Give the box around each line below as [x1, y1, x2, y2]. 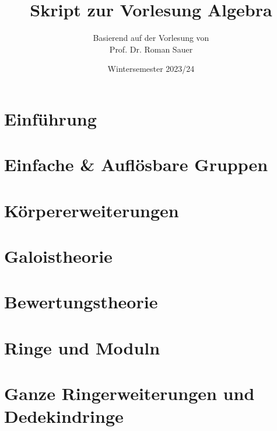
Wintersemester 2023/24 [107, 62, 195, 75]
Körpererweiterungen [4, 198, 179, 222]
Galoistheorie [4, 244, 113, 268]
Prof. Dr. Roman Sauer [109, 43, 193, 55]
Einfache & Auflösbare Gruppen [4, 152, 268, 176]
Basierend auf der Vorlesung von [93, 32, 209, 44]
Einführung [4, 106, 97, 130]
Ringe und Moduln [4, 335, 160, 359]
